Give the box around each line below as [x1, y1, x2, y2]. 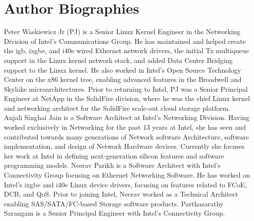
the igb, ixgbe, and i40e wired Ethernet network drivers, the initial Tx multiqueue [4, 45, 249, 56]
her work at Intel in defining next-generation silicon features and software [4, 150, 224, 161]
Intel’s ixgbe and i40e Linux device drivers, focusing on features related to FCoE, [4, 179, 247, 189]
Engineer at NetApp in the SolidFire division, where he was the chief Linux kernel [4, 93, 250, 103]
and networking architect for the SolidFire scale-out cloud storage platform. [4, 102, 230, 113]
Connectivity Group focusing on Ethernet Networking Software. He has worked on [4, 170, 250, 180]
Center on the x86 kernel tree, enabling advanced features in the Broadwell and [4, 74, 242, 84]
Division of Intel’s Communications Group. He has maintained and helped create [4, 36, 246, 46]
